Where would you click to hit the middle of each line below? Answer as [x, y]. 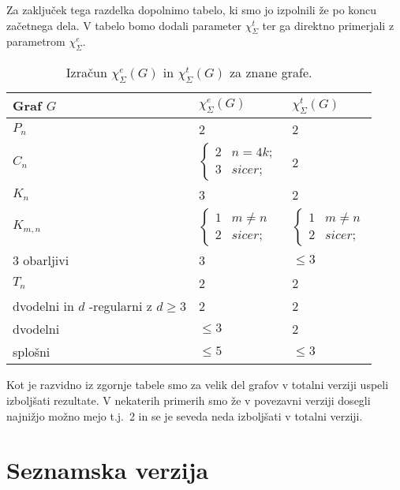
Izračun [86, 73]
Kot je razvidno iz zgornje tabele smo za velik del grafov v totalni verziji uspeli [198, 385]
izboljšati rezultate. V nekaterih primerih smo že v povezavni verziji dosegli [189, 400]
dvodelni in [43, 306]
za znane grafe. [271, 73]
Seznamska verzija [108, 470]
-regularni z [120, 306]
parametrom [36, 41]
